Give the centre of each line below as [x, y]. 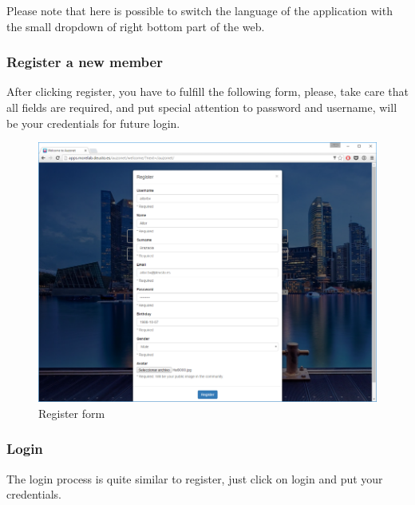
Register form [72, 413]
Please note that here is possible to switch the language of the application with [200, 10]
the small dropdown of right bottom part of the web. [136, 26]
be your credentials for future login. [93, 123]
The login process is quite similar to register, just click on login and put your [195, 478]
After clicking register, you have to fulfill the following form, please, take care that [207, 91]
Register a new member [85, 62]
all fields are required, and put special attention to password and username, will [202, 107]
